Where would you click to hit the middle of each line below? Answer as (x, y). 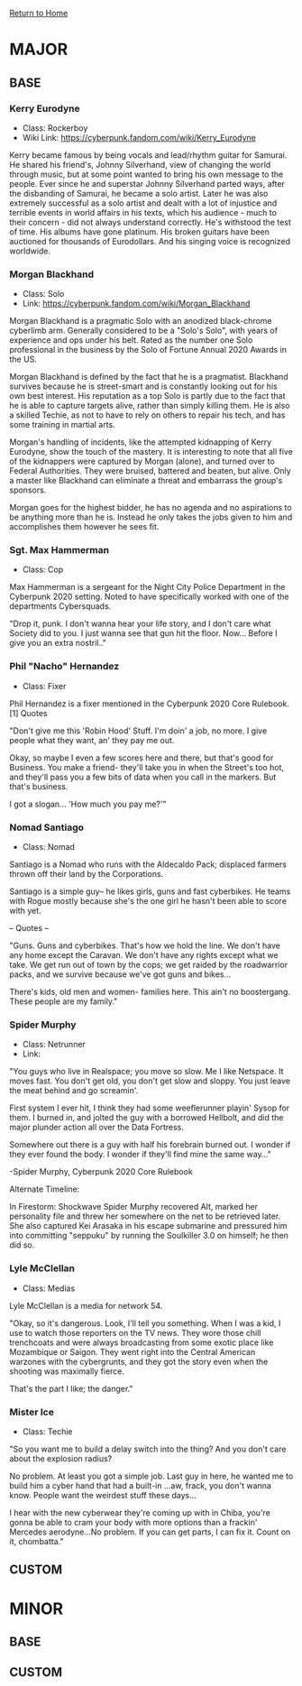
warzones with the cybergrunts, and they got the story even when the (139, 1361)
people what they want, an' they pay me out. (92, 740)
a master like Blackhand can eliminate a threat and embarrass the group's (146, 481)
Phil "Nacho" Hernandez (64, 667)
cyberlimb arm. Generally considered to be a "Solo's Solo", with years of (143, 331)
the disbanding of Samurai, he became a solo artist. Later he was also (139, 193)
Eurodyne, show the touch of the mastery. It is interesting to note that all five (151, 452)
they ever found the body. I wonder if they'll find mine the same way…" (141, 1155)
